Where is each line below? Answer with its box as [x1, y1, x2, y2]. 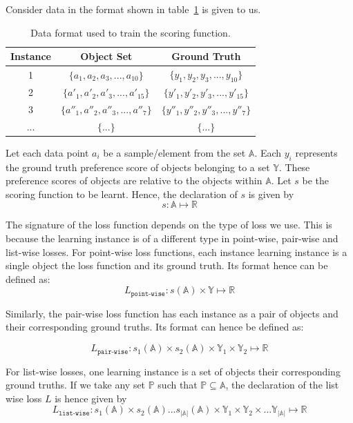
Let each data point [6, 145, 89, 159]
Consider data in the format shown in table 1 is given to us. [6, 2, 261, 16]
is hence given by [55, 391, 127, 405]
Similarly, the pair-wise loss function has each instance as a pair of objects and [6, 306, 338, 320]
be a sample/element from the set [103, 145, 246, 159]
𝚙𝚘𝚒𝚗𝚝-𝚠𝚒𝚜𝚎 [131, 290, 165, 297]
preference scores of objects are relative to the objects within [6, 173, 263, 188]
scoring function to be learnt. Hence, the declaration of [6, 186, 238, 201]
